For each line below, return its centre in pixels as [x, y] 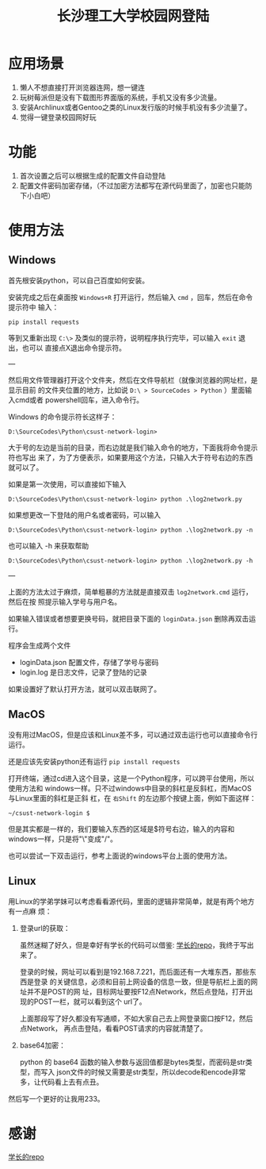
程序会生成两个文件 [40, 645]
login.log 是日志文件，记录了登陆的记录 [84, 672]
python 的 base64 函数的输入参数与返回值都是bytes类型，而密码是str [132, 1062]
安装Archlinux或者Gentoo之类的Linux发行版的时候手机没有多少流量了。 [135, 107]
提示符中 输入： [34, 307]
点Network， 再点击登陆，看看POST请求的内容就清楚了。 [113, 1028]
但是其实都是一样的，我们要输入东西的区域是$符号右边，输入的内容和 [122, 829]
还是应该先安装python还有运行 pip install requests [94, 761]
